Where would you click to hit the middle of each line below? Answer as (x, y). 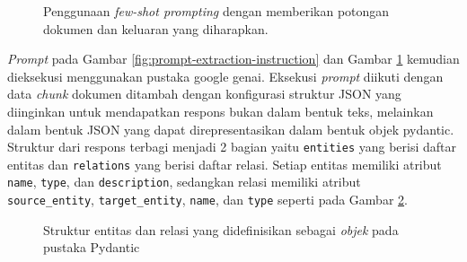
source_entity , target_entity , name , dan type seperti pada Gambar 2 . (207, 200)
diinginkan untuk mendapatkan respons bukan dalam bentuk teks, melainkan (220, 111)
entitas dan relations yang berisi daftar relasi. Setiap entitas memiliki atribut (225, 164)
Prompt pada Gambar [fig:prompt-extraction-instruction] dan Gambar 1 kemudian (233, 59)
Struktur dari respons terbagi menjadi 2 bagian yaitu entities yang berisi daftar (232, 147)
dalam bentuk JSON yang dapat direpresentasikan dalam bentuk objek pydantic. (231, 129)
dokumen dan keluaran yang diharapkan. (156, 28)
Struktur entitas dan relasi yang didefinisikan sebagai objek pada (221, 229)
